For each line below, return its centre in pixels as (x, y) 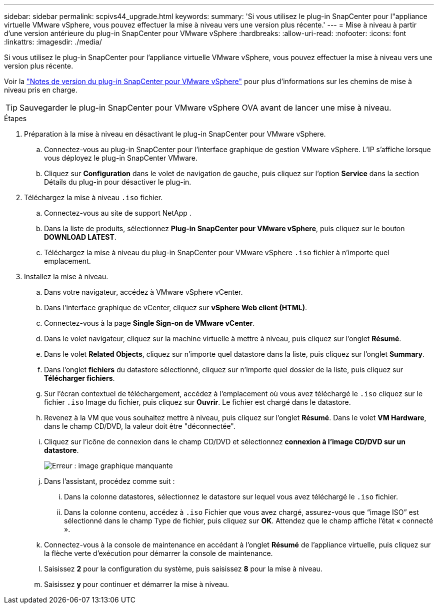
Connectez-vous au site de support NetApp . (118, 213)
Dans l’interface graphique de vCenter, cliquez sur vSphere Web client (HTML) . (175, 308)
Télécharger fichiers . (79, 378)
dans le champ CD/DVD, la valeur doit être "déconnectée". (140, 426)
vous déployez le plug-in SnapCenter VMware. (121, 158)
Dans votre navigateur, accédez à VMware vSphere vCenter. (143, 292)
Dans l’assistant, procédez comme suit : (109, 481)
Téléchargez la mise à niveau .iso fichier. (93, 197)
